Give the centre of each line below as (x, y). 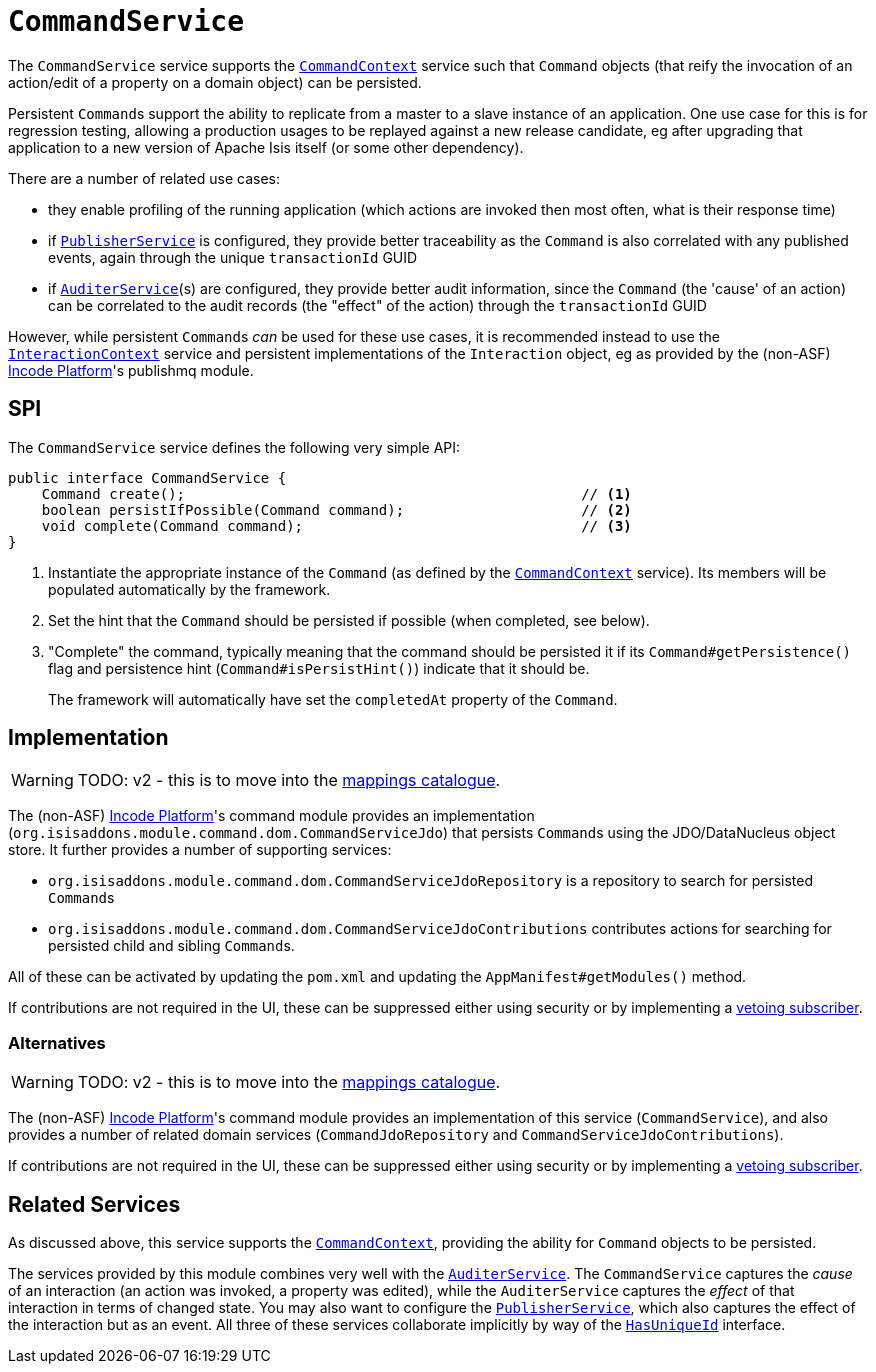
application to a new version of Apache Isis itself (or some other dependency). (266, 147)
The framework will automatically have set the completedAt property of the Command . (333, 699)
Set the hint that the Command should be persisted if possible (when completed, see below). (349, 620)
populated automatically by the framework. (189, 589)
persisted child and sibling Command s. (171, 946)
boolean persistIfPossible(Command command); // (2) (336, 509)
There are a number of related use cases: (144, 178)
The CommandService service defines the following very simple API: (234, 447)
